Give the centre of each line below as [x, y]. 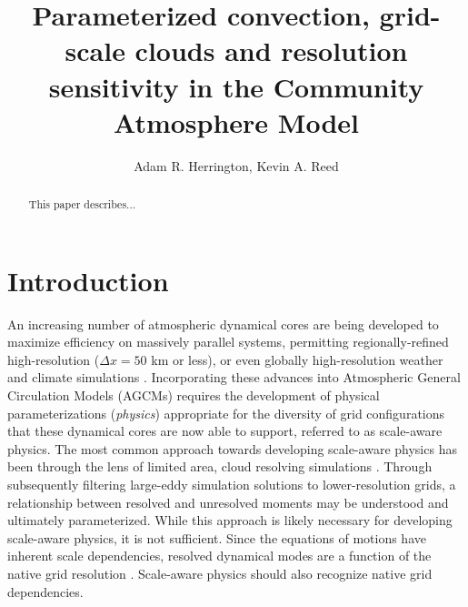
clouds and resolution [271, 51]
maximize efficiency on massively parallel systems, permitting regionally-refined [228, 342]
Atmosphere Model [236, 121]
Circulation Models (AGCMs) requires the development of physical [194, 395]
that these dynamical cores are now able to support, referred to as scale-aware [225, 431]
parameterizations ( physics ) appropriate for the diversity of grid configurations [226, 413]
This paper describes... [82, 204]
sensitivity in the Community [236, 86]
